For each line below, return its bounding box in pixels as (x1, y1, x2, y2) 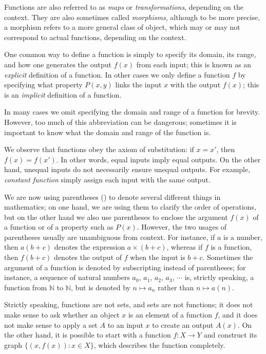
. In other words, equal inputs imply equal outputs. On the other (56, 154, 261, 164)
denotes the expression (54, 241, 125, 252)
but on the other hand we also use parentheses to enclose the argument (4, 211, 228, 222)
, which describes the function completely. (93, 339, 225, 350)
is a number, (223, 231, 262, 242)
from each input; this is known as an (136, 59, 252, 69)
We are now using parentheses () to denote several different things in (4, 191, 221, 202)
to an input (107, 319, 143, 330)
